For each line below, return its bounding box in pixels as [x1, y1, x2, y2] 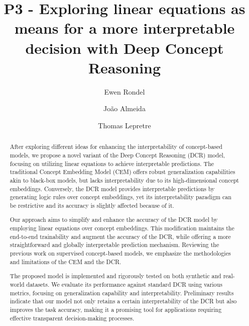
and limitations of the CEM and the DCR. [10, 257, 121, 266]
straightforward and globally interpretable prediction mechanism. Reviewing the [10, 240, 219, 249]
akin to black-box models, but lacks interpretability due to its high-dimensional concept [10, 176, 239, 184]
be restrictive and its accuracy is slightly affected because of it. [10, 201, 174, 209]
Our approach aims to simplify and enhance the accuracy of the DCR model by [10, 215, 218, 224]
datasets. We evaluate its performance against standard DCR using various [26, 280, 222, 288]
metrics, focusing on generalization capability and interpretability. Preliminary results [10, 288, 234, 297]
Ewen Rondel [104, 86, 145, 97]
